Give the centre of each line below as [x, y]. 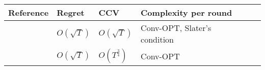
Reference [29, 12]
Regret [71, 12]
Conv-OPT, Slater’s [176, 28]
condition [157, 39]
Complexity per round [187, 12]
